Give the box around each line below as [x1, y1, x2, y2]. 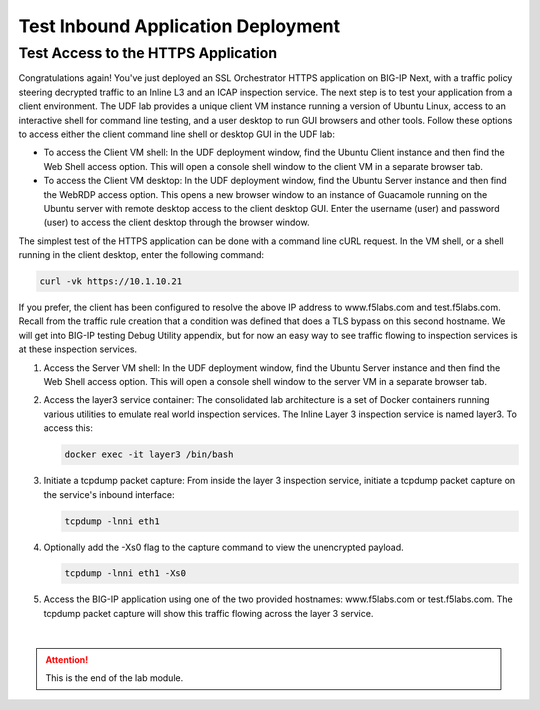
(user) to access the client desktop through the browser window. [43, 216, 310, 229]
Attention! [45, 653, 89, 665]
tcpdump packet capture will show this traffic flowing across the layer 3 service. [43, 607, 374, 619]
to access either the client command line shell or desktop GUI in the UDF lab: [18, 128, 335, 140]
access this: [43, 422, 94, 434]
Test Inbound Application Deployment [18, 15, 341, 37]
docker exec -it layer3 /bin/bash [64, 449, 234, 460]
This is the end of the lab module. [45, 672, 184, 684]
